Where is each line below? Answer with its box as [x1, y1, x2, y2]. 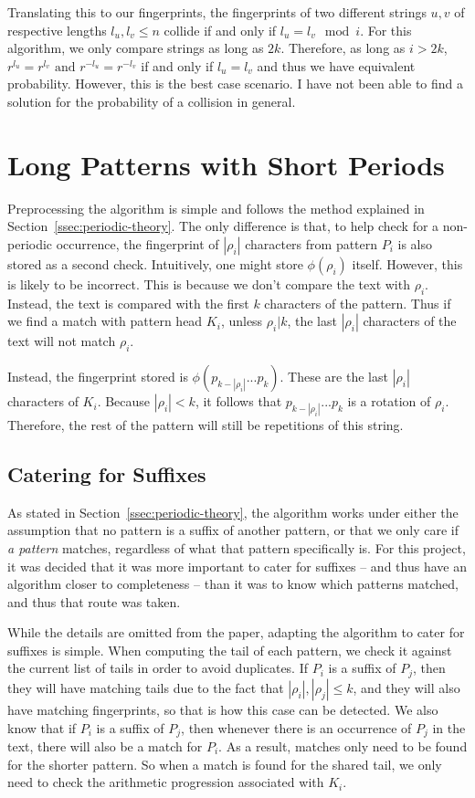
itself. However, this [352, 254, 463, 273]
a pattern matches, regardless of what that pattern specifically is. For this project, [7, 538, 466, 557]
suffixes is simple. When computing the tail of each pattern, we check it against [7, 640, 452, 659]
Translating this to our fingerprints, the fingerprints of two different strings [7, 3, 427, 21]
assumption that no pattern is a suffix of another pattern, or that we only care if [7, 520, 459, 540]
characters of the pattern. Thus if [264, 293, 451, 312]
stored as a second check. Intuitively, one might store [7, 254, 303, 273]
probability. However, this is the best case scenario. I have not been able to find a [7, 74, 464, 93]
